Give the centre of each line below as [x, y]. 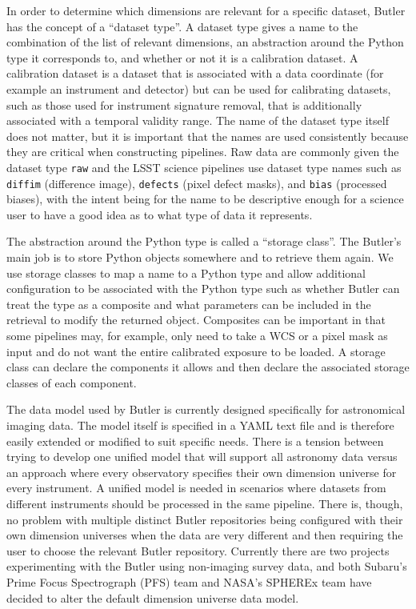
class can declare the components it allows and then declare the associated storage [208, 367]
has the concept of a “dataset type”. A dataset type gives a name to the [182, 26]
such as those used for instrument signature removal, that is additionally [184, 104]
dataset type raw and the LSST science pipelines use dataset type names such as [204, 167]
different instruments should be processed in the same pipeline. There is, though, [205, 503]
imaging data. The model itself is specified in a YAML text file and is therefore [200, 425]
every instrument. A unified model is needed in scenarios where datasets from [196, 488]
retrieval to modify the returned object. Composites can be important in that [196, 320]
